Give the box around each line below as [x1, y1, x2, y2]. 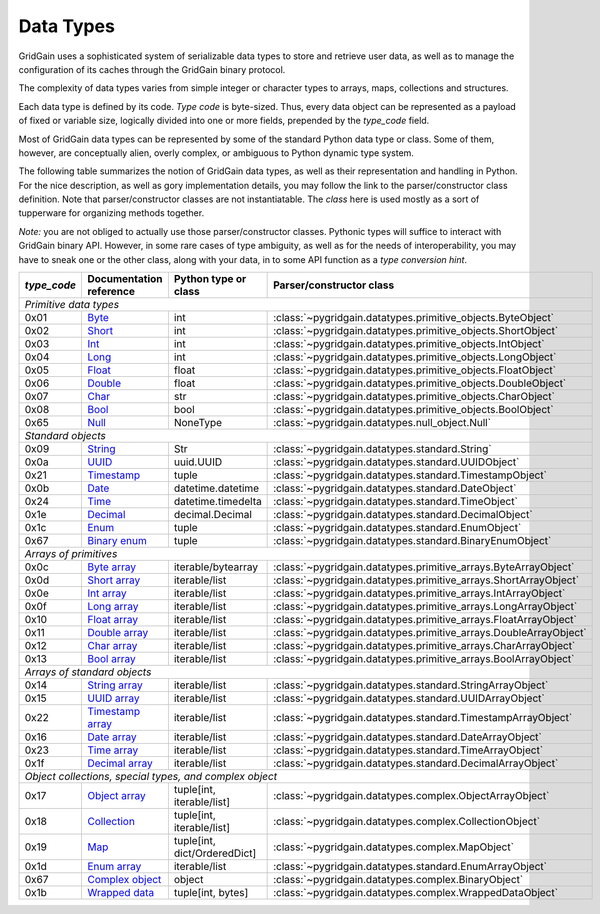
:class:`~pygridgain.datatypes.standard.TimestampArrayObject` [273, 711, 573, 725]
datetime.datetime [173, 481, 260, 495]
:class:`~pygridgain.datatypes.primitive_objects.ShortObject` [273, 324, 559, 338]
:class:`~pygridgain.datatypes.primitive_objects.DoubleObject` [273, 376, 567, 390]
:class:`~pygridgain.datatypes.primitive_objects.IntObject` [273, 337, 545, 351]
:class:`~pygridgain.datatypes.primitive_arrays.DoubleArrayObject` [273, 626, 587, 640]
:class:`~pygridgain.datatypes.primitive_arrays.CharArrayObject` [273, 639, 576, 653]
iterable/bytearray [173, 560, 259, 574]
